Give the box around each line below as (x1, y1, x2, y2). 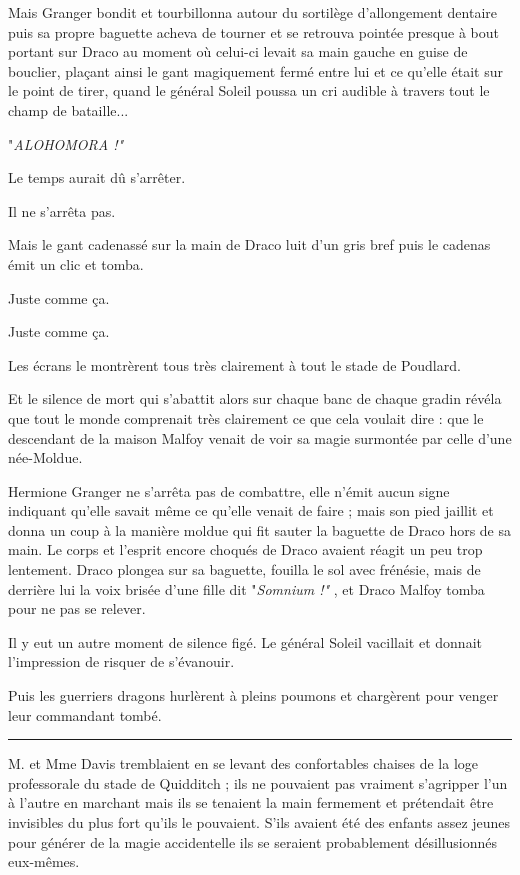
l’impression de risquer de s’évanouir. (8, 651, 235, 672)
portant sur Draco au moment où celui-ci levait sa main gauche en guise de (8, 41, 468, 62)
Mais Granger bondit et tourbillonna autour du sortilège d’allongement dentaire (8, 2, 498, 22)
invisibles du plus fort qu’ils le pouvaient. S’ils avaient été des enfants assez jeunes (8, 812, 511, 832)
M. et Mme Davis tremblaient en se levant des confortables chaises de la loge (8, 753, 479, 774)
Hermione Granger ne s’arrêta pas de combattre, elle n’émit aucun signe (8, 480, 450, 501)
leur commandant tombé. (8, 704, 162, 725)
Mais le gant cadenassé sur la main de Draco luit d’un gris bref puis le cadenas (8, 234, 491, 255)
